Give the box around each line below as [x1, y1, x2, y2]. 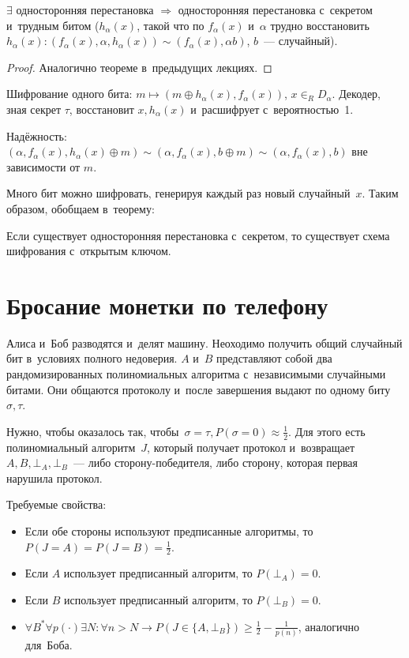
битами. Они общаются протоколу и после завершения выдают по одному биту [6, 381, 391, 397]
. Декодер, [332, 85, 381, 102]
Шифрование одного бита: [6, 85, 133, 102]
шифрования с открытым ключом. [6, 243, 171, 259]
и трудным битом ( [6, 17, 99, 33]
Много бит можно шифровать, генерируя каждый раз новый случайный [6, 185, 351, 201]
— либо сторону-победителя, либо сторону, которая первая [73, 454, 358, 471]
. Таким [362, 185, 399, 201]
